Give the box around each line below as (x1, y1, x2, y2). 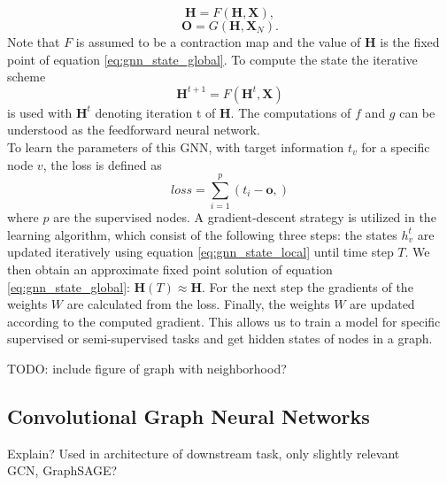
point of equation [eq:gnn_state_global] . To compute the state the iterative (7, 50, 418, 68)
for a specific (361, 137, 430, 156)
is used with (7, 103, 73, 121)
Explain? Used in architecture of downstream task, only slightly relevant (7, 443, 400, 462)
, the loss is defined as (42, 155, 162, 173)
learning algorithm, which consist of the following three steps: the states (7, 225, 397, 243)
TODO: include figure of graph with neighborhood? (7, 359, 287, 378)
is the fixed (380, 33, 440, 50)
